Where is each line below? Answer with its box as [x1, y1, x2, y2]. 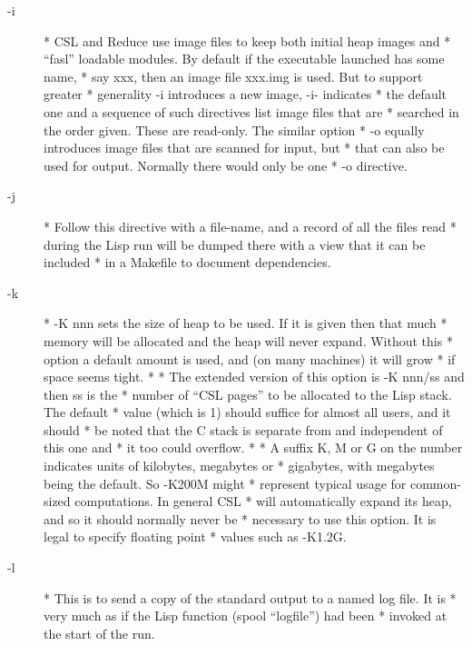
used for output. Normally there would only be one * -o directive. [44, 155, 408, 174]
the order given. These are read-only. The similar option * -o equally [44, 120, 425, 139]
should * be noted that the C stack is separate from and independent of [44, 420, 443, 439]
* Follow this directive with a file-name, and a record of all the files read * [44, 216, 457, 235]
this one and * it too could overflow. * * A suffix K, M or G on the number [44, 438, 463, 457]
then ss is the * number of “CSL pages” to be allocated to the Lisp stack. [44, 384, 452, 403]
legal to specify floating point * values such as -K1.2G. [44, 527, 347, 546]
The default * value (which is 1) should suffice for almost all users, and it [44, 403, 451, 422]
